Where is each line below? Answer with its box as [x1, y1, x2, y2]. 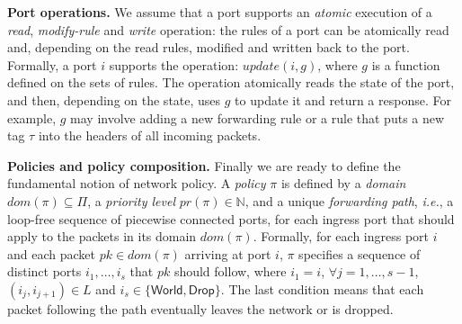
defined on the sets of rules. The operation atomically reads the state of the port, [7, 73, 455, 92]
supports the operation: [109, 55, 239, 74]
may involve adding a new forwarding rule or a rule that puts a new [70, 108, 445, 127]
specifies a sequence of [298, 244, 421, 263]
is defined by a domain [280, 174, 406, 193]
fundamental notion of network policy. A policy [7, 174, 266, 193]
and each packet [7, 244, 95, 263]
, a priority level [87, 191, 176, 210]
